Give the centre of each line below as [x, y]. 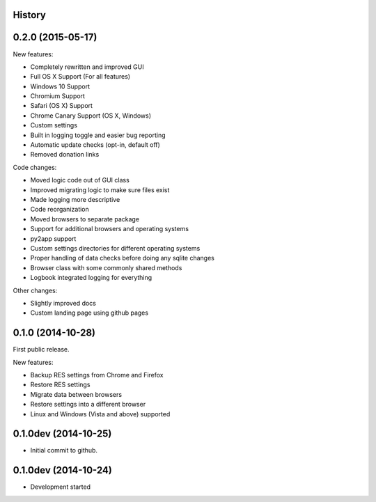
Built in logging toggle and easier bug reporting [98, 135]
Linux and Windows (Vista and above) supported [100, 414]
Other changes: [35, 290]
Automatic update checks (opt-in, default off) [95, 145]
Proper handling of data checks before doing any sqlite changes [123, 258]
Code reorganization [60, 210]
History [30, 15]
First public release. [41, 350]
